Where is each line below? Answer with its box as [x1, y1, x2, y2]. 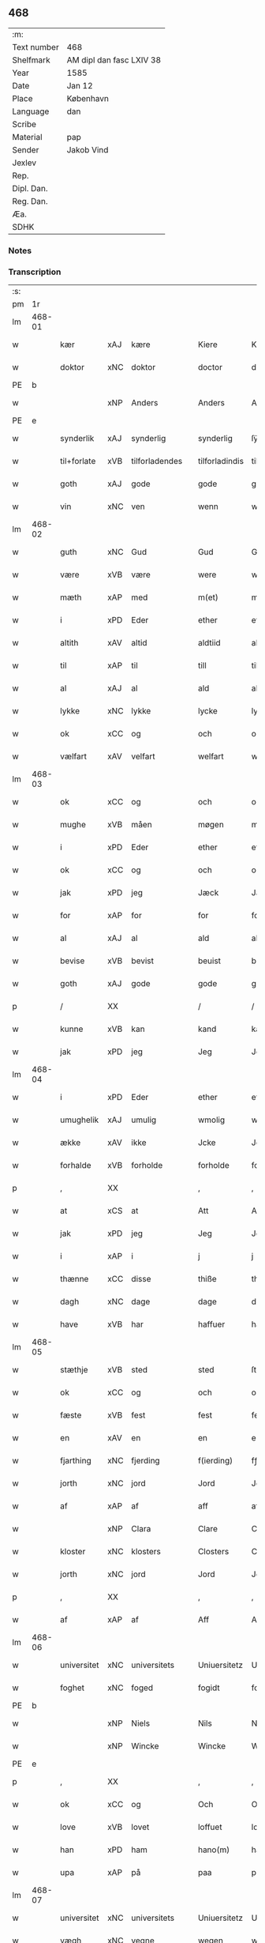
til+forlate [60, 456, 96, 467]
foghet [60, 1682, 85, 1693]
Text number [12, 41, 59, 52]
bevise [60, 955, 85, 966]
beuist [197, 955, 222, 966]
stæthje [60, 1365, 88, 1376]
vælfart [60, 751, 87, 762]
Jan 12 [66, 80, 93, 91]
